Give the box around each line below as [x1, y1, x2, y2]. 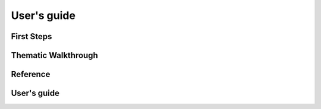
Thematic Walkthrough [11, 50, 98, 60]
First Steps [11, 31, 52, 41]
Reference [11, 69, 51, 79]
